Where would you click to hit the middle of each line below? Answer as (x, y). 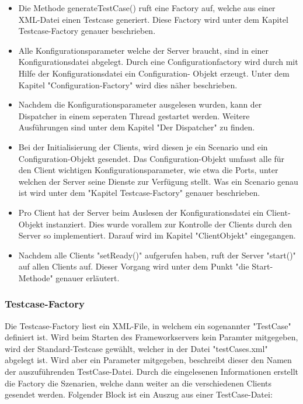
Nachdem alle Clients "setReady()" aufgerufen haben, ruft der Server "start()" (157, 255)
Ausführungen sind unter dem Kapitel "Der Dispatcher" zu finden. (137, 127)
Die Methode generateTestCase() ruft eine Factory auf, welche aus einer (147, 8)
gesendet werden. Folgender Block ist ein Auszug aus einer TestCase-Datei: (139, 394)
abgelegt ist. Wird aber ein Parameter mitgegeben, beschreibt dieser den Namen (148, 360)
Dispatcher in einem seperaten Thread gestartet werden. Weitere (134, 115)
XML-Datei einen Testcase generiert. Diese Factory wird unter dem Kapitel (153, 19)
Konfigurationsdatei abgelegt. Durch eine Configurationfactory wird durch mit (158, 62)
